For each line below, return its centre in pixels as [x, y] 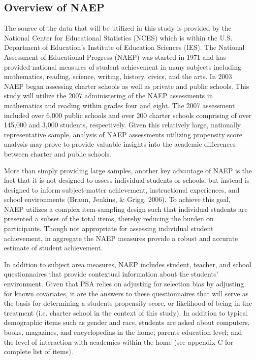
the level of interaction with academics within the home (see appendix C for [119, 341]
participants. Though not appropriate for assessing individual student [109, 228]
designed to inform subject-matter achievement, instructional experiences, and [122, 189]
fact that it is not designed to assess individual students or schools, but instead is [127, 180]
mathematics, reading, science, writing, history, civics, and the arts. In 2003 [118, 76]
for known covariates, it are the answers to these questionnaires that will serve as [126, 293]
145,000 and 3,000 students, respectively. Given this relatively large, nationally [123, 125]
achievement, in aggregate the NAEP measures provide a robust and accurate [121, 238]
